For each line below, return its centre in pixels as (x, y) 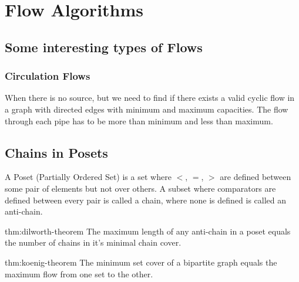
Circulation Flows (48, 76)
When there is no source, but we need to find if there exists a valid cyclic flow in (150, 98)
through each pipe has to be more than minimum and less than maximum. (139, 120)
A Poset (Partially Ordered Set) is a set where (88, 177)
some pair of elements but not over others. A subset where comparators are (140, 188)
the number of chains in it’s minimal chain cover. (93, 242)
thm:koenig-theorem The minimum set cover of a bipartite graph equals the (141, 262)
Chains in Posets (56, 152)
